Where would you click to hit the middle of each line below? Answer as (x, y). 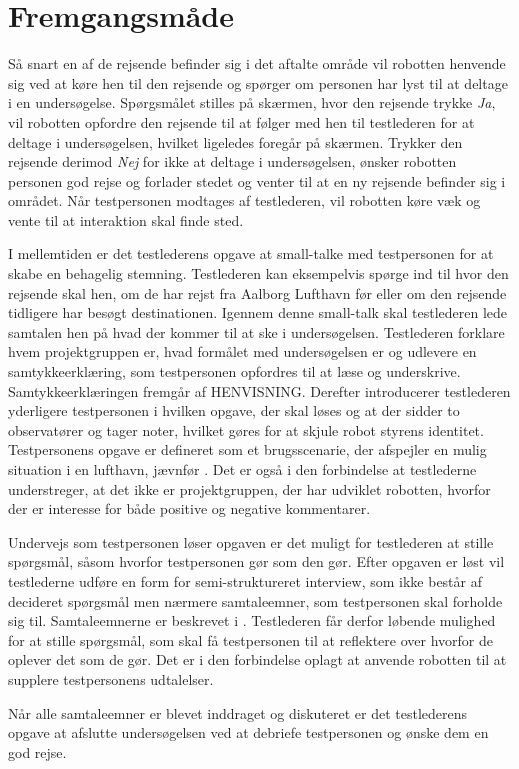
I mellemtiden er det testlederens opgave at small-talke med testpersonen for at (251, 253)
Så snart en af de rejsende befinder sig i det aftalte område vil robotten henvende (257, 63)
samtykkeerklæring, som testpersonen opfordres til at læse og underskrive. (234, 371)
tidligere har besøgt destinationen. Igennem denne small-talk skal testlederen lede (258, 312)
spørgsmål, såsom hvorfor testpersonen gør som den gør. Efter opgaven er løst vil (256, 561)
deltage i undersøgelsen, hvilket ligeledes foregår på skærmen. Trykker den (235, 141)
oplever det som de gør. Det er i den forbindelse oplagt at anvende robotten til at (257, 659)
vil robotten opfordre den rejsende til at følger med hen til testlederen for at (241, 121)
